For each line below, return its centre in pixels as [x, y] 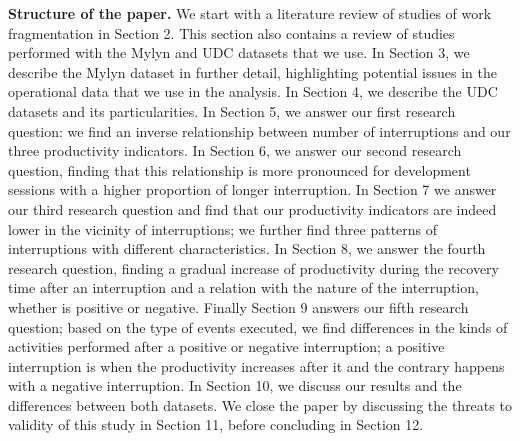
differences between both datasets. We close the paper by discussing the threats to [260, 404]
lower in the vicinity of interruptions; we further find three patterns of [223, 228]
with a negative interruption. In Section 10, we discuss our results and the [235, 385]
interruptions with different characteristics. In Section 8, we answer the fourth [247, 248]
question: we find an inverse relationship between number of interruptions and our [259, 130]
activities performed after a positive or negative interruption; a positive [226, 346]
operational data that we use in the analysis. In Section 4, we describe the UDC [253, 91]
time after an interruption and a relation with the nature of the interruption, [243, 287]
